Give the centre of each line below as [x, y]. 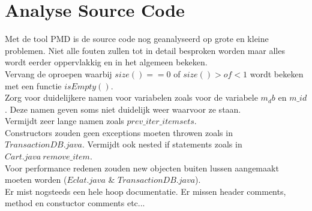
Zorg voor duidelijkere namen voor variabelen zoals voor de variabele [131, 97]
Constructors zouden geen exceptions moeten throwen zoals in [119, 132]
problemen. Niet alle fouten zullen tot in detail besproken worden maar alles [145, 50]
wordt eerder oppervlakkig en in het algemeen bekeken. [106, 62]
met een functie [33, 85]
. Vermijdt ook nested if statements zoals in [162, 144]
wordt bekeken [277, 73]
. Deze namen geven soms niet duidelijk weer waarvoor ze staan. [123, 109]
